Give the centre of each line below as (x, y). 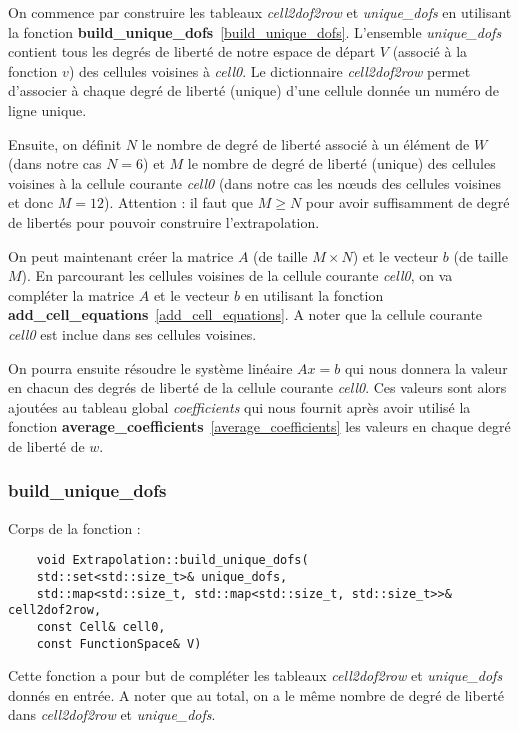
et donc (31, 202)
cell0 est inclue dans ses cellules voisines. (132, 333)
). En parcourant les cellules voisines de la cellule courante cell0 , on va (237, 275)
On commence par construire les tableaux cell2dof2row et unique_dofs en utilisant (260, 12)
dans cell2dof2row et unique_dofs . (112, 714)
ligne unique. (47, 109)
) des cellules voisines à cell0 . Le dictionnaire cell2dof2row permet (269, 70)
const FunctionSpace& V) (119, 643)
